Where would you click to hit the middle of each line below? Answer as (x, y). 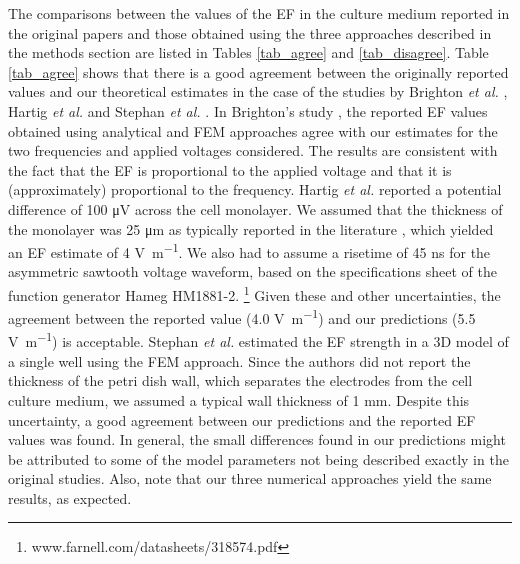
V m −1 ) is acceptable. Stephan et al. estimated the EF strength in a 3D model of (258, 340)
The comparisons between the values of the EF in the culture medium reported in (259, 13)
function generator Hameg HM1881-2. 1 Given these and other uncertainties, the (254, 293)
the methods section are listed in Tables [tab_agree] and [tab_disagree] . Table (248, 52)
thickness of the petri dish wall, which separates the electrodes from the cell (240, 380)
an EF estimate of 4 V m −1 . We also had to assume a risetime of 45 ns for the (249, 250)
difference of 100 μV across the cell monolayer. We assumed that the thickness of (255, 208)
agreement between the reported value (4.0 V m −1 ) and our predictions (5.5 (242, 316)
